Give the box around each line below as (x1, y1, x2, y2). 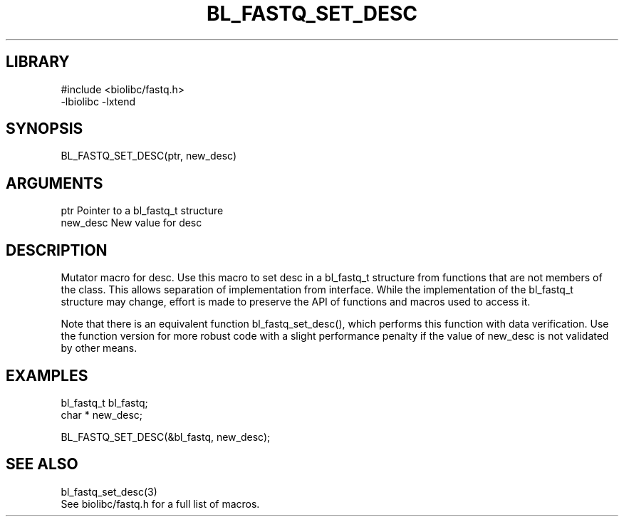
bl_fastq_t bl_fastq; (61, 396, 148, 409)
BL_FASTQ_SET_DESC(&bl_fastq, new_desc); (61, 430, 271, 443)
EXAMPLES (6, 366, 88, 385)
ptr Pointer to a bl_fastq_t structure (61, 204, 224, 217)
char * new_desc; (61, 408, 143, 421)
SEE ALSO (6, 455, 78, 474)
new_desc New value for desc (61, 216, 202, 229)
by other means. (61, 342, 137, 355)
